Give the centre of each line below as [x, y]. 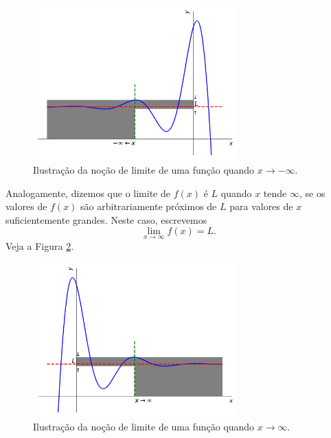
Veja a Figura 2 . [40, 245]
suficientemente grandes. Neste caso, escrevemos [106, 219]
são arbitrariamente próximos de [149, 206]
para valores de [261, 206]
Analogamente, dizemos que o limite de [88, 193]
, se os [312, 193]
